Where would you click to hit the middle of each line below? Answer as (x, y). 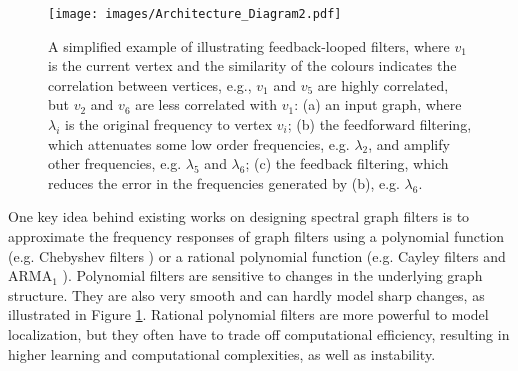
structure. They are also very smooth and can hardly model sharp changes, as (246, 294)
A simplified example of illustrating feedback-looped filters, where (249, 45)
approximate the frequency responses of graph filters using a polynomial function (256, 236)
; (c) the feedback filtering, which (347, 163)
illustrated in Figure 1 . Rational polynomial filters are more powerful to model (248, 314)
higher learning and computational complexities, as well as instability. (222, 353)
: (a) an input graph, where (378, 104)
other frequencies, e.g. (115, 163)
